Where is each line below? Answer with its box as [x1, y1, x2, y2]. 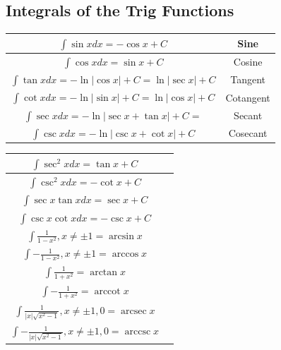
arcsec [121, 306, 147, 316]
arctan [90, 267, 118, 277]
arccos [112, 249, 139, 260]
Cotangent [225, 90, 270, 104]
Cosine [233, 54, 263, 69]
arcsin [109, 231, 134, 241]
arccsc [124, 327, 151, 337]
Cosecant [228, 126, 268, 140]
